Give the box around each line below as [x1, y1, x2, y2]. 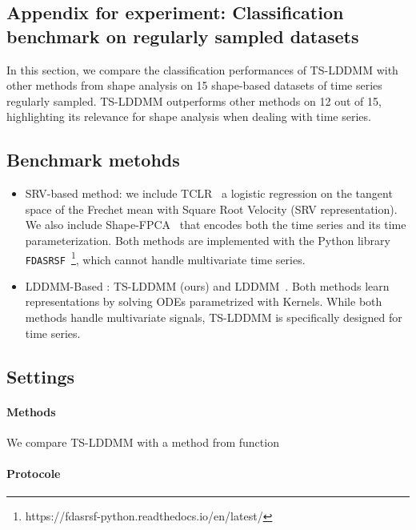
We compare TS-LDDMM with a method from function [6, 433, 279, 450]
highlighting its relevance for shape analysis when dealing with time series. [6, 108, 371, 125]
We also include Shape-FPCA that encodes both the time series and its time [25, 216, 406, 233]
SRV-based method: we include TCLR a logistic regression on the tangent [25, 185, 393, 202]
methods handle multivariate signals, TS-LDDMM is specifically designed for [25, 309, 402, 326]
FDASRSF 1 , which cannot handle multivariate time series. [25, 248, 306, 267]
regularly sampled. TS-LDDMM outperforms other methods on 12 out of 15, [6, 92, 382, 109]
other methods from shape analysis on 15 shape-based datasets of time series [6, 77, 382, 94]
